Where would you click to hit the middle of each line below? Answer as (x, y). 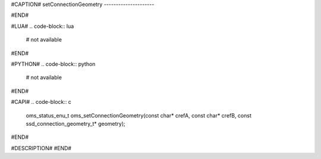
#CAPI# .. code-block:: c (41, 102)
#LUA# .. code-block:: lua (43, 26)
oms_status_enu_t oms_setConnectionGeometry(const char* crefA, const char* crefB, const (139, 115)
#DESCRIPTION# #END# (41, 148)
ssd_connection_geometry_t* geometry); (76, 123)
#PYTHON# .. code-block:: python (53, 64)
